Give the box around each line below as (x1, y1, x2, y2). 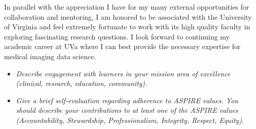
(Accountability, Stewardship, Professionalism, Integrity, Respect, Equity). (16, 114, 244, 125)
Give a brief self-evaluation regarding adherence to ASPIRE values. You (16, 95, 238, 105)
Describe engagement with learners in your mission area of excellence (16, 68, 230, 78)
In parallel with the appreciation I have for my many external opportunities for (4, 2, 249, 12)
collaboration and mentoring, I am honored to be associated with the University (4, 11, 252, 22)
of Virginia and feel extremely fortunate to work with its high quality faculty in (4, 21, 250, 32)
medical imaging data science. (4, 51, 96, 61)
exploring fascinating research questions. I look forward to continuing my (4, 31, 230, 41)
